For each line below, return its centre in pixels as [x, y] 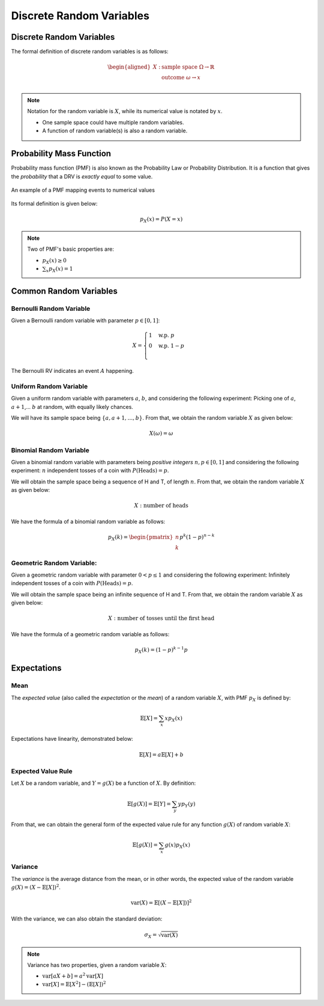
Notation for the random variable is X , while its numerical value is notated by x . [125, 111]
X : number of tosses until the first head [161, 618]
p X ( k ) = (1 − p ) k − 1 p [161, 650]
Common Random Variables [64, 291]
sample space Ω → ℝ [188, 67]
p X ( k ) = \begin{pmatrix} [140, 538]
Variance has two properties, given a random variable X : [97, 965]
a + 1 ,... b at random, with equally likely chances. [72, 406]
